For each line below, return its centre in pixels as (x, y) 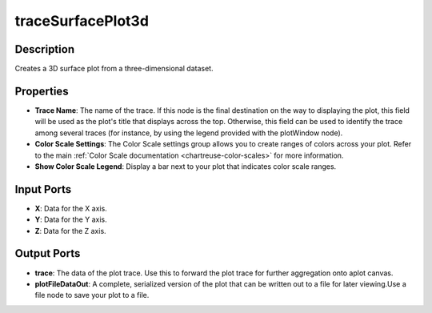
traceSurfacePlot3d (82, 21)
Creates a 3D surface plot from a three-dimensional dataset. (114, 69)
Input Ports (43, 189)
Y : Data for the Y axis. (71, 219)
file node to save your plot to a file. (92, 295)
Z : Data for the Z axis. (71, 231)
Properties (42, 91)
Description (45, 49)
